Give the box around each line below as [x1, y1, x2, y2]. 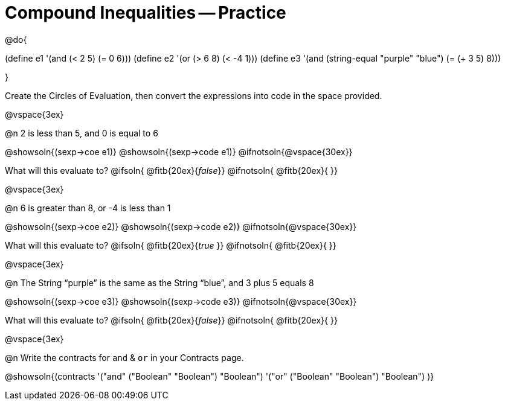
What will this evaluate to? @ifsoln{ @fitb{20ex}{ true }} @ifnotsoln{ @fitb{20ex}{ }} [5, 240, 336, 250]
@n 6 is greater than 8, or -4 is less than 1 [5, 202, 171, 213]
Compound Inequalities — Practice [5, 2, 286, 23]
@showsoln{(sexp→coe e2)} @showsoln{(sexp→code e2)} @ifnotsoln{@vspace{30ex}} [5, 221, 357, 232]
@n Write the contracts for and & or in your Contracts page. [5, 352, 244, 363]
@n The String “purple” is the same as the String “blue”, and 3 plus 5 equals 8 [5, 277, 314, 288]
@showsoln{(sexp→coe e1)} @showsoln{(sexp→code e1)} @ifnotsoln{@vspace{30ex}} [5, 146, 353, 157]
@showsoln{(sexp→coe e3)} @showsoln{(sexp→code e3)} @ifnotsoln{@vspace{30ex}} [5, 296, 357, 307]
